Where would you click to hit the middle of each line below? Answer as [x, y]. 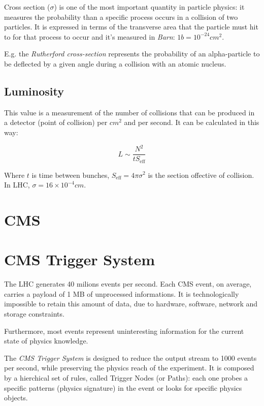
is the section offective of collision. [201, 175]
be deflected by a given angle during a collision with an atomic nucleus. [115, 63]
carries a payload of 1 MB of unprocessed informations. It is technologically [122, 293]
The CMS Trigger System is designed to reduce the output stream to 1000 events [130, 357]
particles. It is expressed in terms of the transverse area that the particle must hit [131, 27]
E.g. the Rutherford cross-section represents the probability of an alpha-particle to [132, 54]
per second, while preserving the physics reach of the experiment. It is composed [129, 368]
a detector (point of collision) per [56, 122]
